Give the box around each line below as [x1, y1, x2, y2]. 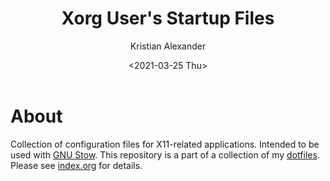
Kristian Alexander [129, 40, 207, 52]
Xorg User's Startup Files [61, 7, 275, 30]
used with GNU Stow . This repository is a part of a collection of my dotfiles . [10, 148, 320, 161]
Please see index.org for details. [10, 159, 143, 171]
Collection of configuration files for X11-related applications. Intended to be [10, 138, 320, 150]
